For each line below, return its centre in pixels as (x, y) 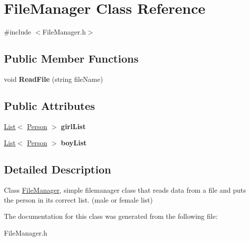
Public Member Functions (71, 58)
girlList (73, 126)
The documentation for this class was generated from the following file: (111, 216)
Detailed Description (58, 169)
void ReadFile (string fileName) (54, 79)
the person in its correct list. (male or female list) (78, 199)
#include (18, 32)
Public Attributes (50, 105)
